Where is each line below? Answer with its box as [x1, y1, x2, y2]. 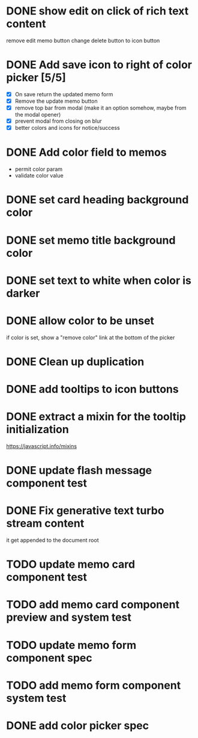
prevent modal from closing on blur [14, 117, 102, 125]
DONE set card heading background [6, 193, 189, 207]
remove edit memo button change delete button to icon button [6, 37, 160, 44]
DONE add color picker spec [6, 719, 149, 732]
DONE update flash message [6, 464, 152, 478]
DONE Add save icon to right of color [6, 58, 192, 72]
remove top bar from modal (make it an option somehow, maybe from [14, 104, 187, 111]
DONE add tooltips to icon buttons [6, 383, 179, 396]
